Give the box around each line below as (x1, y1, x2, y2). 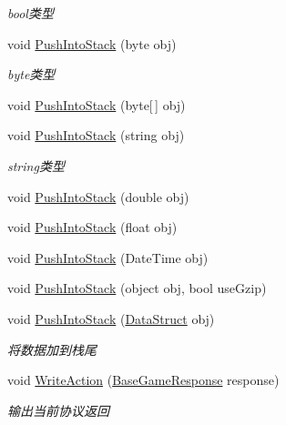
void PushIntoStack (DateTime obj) (7, 248, 209, 267)
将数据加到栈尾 (7, 339, 97, 359)
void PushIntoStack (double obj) (7, 187, 189, 206)
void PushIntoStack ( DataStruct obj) (7, 309, 215, 328)
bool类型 (7, 4, 54, 22)
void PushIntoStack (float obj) (7, 218, 178, 237)
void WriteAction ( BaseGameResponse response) (7, 370, 280, 390)
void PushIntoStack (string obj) (7, 126, 185, 145)
